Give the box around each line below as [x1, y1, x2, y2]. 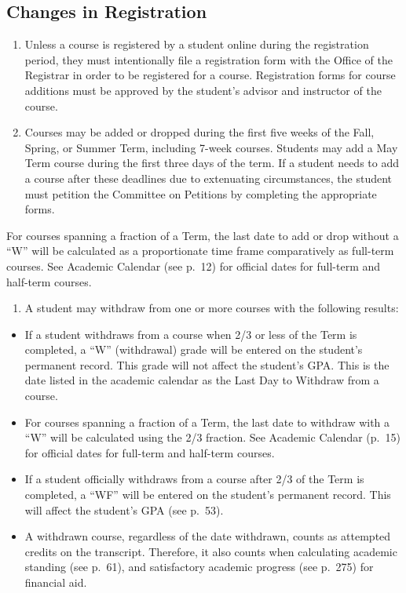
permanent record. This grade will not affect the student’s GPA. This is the [24, 356, 390, 373]
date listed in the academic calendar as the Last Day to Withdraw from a [24, 372, 379, 388]
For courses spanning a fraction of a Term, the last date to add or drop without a [6, 227, 399, 243]
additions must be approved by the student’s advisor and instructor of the [24, 82, 382, 98]
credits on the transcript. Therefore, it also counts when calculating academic [24, 543, 397, 559]
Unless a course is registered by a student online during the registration [24, 36, 369, 53]
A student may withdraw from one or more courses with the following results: [24, 300, 399, 316]
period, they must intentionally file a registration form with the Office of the [24, 51, 393, 67]
